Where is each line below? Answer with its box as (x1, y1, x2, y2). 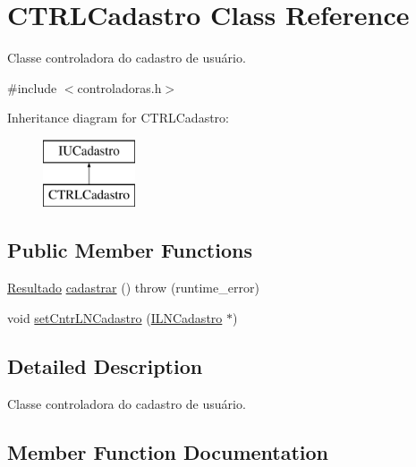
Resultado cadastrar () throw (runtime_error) (7, 278, 259, 297)
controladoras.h (77, 78, 162, 97)
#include (7, 78, 57, 97)
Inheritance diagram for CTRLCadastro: (7, 108, 229, 127)
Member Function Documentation (7, 437, 329, 465)
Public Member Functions (7, 236, 252, 264)
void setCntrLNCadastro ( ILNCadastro (7, 308, 223, 327)
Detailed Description (7, 352, 203, 379)
